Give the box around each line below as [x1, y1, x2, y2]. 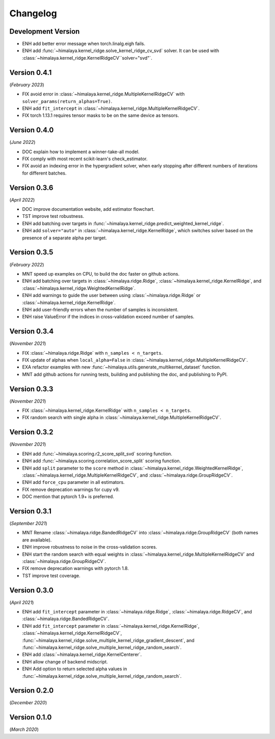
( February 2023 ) [9, 82, 44, 88]
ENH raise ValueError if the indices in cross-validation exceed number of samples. [22, 314, 195, 320]
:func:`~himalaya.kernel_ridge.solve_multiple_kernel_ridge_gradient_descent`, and [22, 637, 195, 643]
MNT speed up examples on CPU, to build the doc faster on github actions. [22, 270, 180, 277]
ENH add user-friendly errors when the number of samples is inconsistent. [22, 306, 179, 312]
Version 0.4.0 [9, 126, 54, 135]
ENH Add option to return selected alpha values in [22, 666, 127, 672]
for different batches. [22, 170, 67, 176]
